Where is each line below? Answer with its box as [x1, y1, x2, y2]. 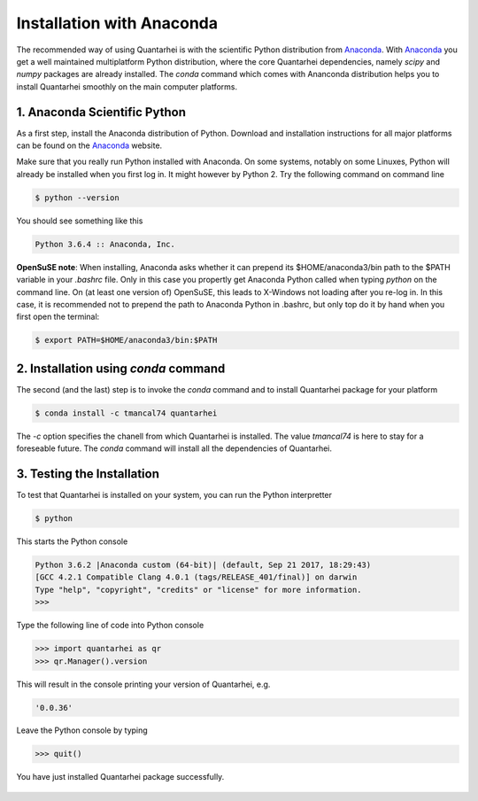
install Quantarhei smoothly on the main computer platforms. [16, 81, 238, 92]
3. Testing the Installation [16, 466, 159, 481]
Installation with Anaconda [16, 13, 219, 33]
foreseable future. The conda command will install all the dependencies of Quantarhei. [16, 443, 332, 454]
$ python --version [35, 192, 119, 203]
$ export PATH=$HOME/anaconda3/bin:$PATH [35, 335, 218, 346]
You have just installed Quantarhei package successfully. [16, 772, 225, 782]
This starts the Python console [16, 536, 128, 547]
